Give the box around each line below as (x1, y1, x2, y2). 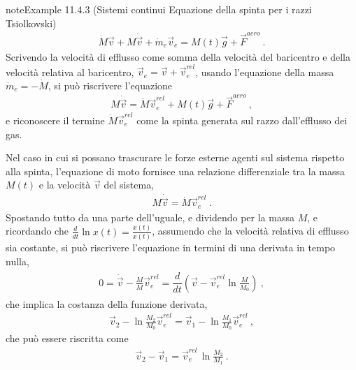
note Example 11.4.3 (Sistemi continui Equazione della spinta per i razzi (6, 2, 312, 16)
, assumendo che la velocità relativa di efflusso (152, 223, 349, 238)
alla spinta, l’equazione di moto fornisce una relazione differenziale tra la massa (6, 163, 345, 178)
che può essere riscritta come (6, 331, 129, 346)
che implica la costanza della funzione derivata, (6, 296, 208, 311)
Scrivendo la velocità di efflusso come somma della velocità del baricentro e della (6, 49, 351, 64)
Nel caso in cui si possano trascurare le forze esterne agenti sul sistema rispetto (6, 150, 345, 165)
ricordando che (6, 223, 69, 238)
